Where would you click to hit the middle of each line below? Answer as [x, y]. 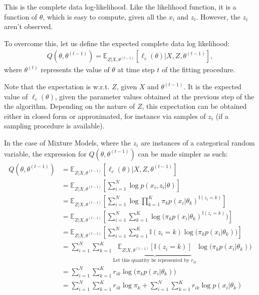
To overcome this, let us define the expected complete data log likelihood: [117, 43]
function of [21, 16]
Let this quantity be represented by [151, 261]
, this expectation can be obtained [194, 106]
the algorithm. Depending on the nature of [70, 106]
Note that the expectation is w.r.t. [57, 86]
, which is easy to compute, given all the [105, 16]
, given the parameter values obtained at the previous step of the [155, 96]
